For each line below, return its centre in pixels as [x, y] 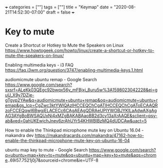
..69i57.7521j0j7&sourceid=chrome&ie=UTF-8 [53, 160]
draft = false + [60, 12]
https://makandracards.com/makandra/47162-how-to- [90, 135]
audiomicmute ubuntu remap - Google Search [51, 79]
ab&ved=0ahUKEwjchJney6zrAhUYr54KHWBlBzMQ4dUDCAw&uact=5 [76, 120]
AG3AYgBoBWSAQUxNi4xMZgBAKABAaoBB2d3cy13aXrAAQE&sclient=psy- [81, 116]
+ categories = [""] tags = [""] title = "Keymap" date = [59, 7]
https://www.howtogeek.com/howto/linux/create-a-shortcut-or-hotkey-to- [80, 50]
